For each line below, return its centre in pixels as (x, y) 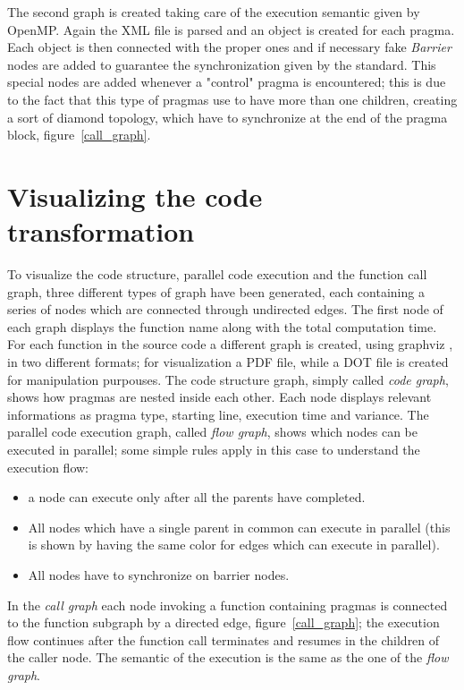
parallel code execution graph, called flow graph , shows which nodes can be (212, 432)
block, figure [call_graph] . (79, 135)
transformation (101, 231)
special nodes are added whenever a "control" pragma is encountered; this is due (227, 82)
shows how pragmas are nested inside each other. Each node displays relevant (219, 397)
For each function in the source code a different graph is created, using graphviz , (230, 344)
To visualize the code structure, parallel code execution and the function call (217, 274)
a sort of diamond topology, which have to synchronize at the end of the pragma (228, 117)
